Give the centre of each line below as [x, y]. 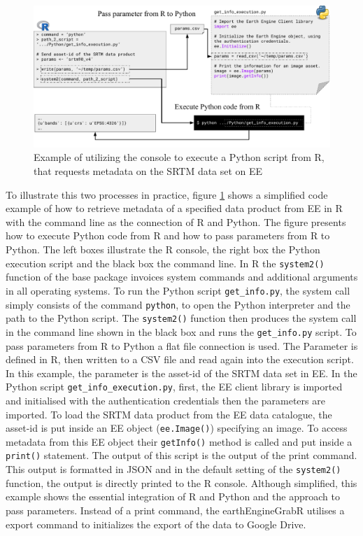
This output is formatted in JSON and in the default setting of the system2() [173, 469]
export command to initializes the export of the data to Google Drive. [156, 524]
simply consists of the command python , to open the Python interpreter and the [178, 304]
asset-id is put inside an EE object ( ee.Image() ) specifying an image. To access [177, 428]
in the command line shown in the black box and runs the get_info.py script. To [181, 331]
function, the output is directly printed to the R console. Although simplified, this [181, 482]
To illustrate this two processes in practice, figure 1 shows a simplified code [167, 194]
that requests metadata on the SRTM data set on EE [148, 171]
